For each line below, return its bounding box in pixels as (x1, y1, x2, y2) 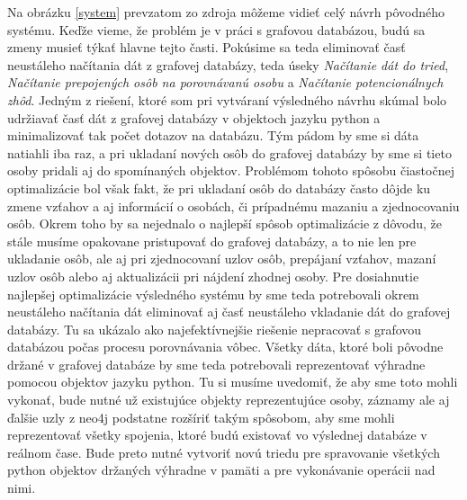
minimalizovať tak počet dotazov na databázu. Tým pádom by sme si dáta (7, 126, 419, 145)
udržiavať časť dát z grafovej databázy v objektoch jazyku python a (7, 108, 381, 127)
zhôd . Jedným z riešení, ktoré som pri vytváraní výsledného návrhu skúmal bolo (7, 90, 447, 109)
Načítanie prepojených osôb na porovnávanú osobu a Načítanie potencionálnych (7, 73, 444, 92)
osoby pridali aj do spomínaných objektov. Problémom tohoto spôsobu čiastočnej (7, 161, 454, 180)
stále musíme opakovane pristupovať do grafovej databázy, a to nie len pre (7, 231, 417, 250)
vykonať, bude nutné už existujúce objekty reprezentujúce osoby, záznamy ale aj (7, 390, 450, 409)
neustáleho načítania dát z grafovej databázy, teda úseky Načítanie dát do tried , (7, 55, 449, 74)
